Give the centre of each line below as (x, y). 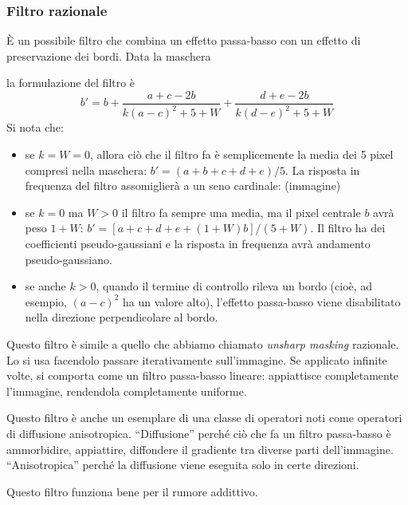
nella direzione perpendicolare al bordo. (122, 317)
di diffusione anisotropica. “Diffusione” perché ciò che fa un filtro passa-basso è (199, 433)
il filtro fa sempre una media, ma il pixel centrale (241, 212)
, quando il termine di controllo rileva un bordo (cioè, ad (234, 286)
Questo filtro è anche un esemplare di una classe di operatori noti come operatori (204, 418)
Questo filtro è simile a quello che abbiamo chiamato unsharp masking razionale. (203, 343)
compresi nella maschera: (86, 170)
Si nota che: (35, 127)
